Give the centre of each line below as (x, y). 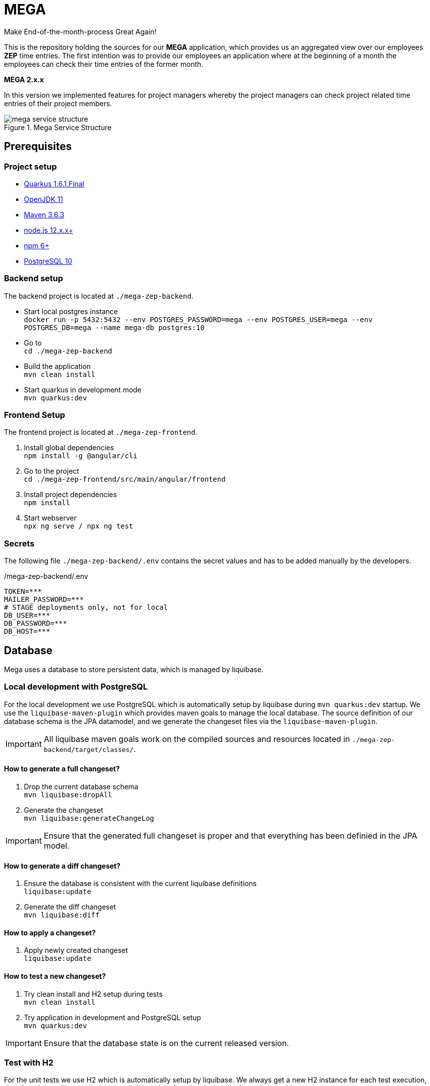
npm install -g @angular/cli (81, 456)
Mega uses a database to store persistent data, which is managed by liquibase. (134, 670)
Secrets (19, 543)
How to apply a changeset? (50, 932)
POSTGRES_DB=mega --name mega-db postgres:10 (114, 327)
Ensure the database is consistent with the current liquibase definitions (140, 884)
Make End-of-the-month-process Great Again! (80, 31)
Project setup (30, 166)
